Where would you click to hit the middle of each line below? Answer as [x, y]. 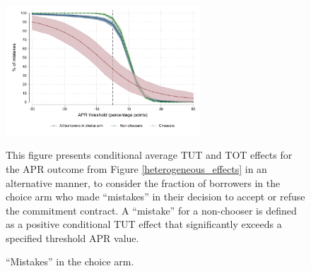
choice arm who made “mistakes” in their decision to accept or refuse [155, 197]
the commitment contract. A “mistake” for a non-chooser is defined [151, 210]
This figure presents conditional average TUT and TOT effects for [149, 155]
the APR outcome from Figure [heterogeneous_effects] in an [136, 168]
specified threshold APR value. [72, 237]
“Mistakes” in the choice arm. [70, 261]
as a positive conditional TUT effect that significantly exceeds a [144, 224]
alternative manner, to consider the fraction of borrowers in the [143, 182]
